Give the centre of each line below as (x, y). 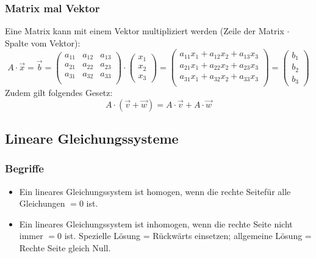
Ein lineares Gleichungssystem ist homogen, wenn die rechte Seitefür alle (155, 191)
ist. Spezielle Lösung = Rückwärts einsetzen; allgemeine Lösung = (188, 236)
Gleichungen (42, 203)
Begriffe (24, 168)
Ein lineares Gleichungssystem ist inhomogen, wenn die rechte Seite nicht (156, 223)
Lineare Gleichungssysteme (92, 138)
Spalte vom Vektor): (43, 42)
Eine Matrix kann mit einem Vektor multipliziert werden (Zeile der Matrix (145, 31)
